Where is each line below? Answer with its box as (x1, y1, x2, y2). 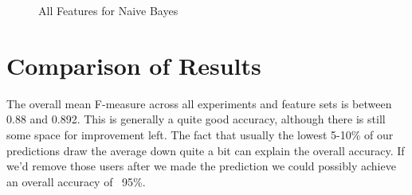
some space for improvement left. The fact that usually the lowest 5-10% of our (6, 126, 394, 142)
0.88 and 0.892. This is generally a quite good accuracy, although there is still (6, 111, 386, 127)
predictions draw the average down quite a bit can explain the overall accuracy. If (6, 142, 405, 158)
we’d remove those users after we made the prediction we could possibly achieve (6, 158, 396, 174)
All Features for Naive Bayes (38, 2, 179, 18)
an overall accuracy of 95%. (6, 173, 146, 189)
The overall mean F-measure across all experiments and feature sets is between (6, 95, 392, 111)
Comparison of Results (6, 49, 261, 81)
